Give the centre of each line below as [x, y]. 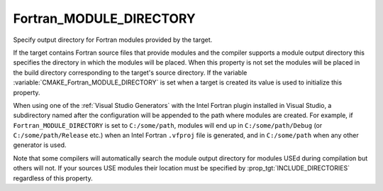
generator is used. [40, 145]
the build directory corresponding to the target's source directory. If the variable [130, 72]
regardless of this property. [53, 178]
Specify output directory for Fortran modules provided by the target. [113, 40]
